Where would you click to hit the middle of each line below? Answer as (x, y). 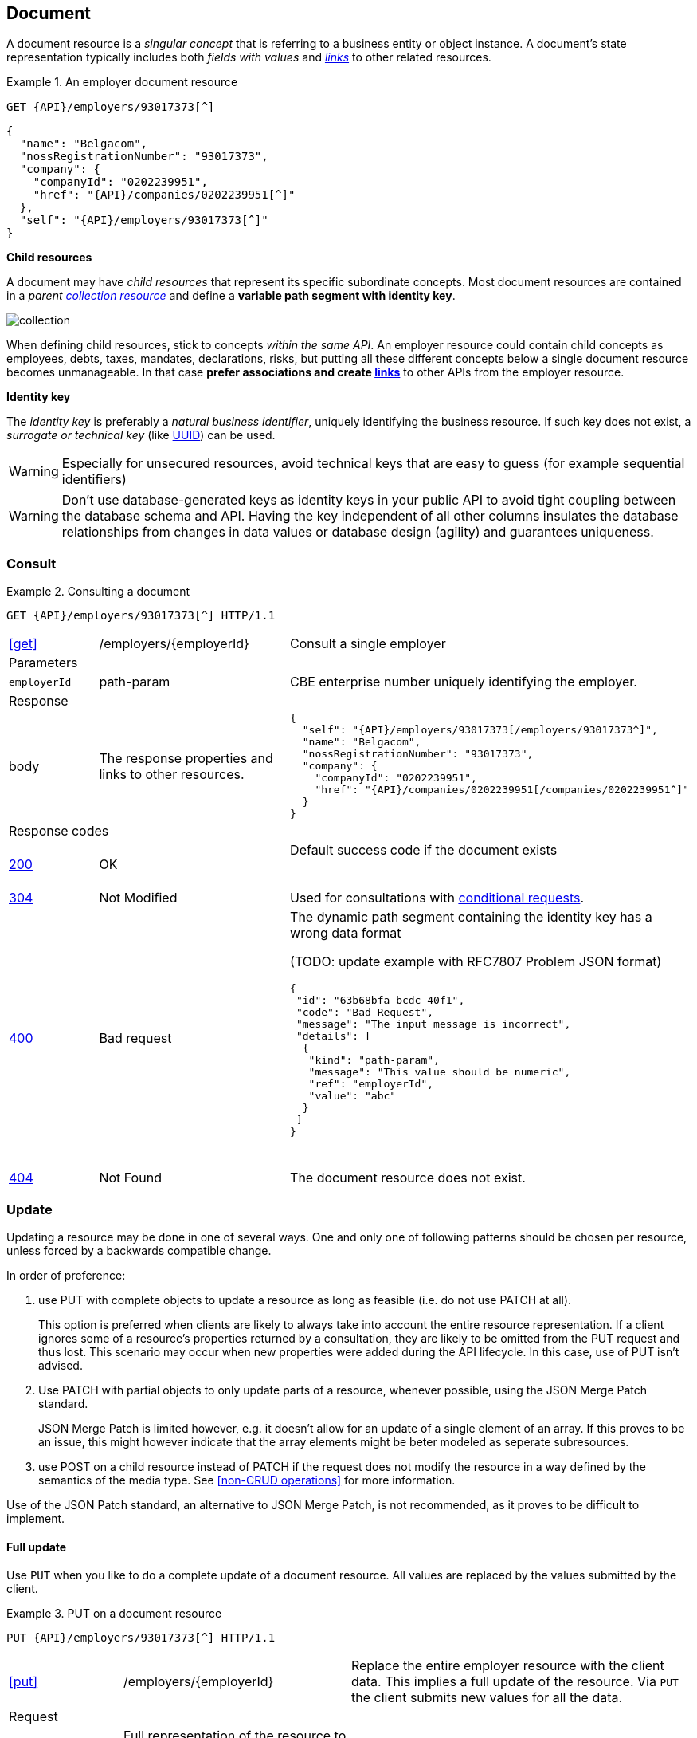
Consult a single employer (368, 644)
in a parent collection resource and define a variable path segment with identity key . (231, 296)
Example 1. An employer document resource (122, 82)
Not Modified (138, 898)
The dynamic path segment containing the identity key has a (471, 917)
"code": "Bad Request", (365, 1013)
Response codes (59, 831)
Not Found (130, 1178)
